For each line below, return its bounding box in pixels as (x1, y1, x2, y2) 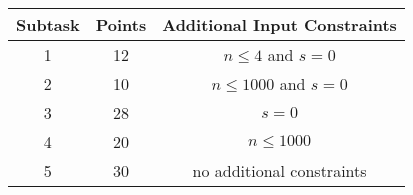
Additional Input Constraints (162, 13, 397, 36)
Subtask (16, 13, 80, 36)
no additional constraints (192, 159, 367, 182)
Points (95, 13, 147, 36)
